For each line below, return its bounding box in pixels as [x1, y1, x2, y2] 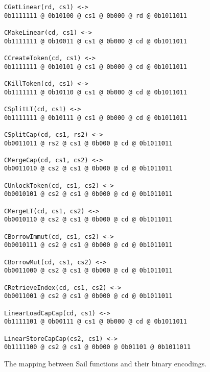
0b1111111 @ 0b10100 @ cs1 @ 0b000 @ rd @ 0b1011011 [4, 12, 187, 19]
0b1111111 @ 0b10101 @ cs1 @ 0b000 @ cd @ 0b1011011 [4, 63, 187, 70]
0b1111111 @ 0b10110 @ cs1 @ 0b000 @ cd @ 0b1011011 [4, 88, 187, 96]
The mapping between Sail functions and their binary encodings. [4, 358, 207, 368]
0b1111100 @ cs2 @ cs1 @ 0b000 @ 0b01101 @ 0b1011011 [4, 343, 191, 351]
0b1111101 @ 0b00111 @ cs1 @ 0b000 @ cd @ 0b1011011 [4, 318, 187, 326]
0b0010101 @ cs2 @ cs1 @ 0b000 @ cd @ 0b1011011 [4, 190, 173, 198]
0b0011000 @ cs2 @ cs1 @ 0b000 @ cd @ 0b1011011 [4, 267, 173, 275]
